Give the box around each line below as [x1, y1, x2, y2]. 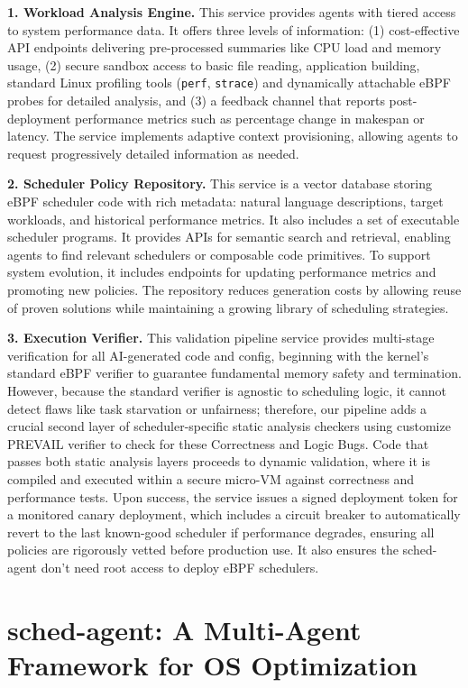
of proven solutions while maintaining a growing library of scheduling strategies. [7, 298, 449, 316]
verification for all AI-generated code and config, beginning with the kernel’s [7, 345, 429, 364]
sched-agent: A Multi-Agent [7, 610, 362, 647]
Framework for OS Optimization [7, 646, 418, 683]
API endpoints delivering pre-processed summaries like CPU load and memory [7, 38, 442, 57]
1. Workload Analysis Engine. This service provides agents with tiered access [7, 3, 456, 21]
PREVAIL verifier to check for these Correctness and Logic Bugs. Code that [7, 434, 429, 453]
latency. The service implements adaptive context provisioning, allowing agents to [7, 126, 458, 145]
